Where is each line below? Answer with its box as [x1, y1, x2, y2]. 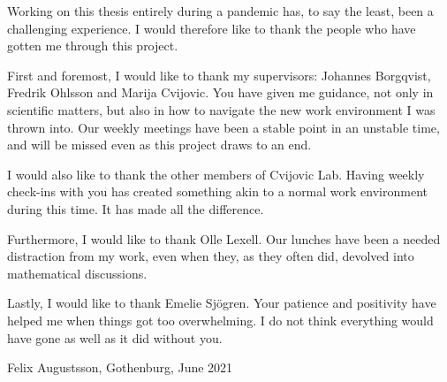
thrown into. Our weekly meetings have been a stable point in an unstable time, [7, 118, 440, 136]
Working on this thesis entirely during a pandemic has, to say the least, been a [7, 2, 434, 19]
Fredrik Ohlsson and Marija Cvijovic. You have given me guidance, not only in [7, 83, 434, 102]
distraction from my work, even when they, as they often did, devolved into [7, 247, 414, 265]
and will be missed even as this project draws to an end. [7, 135, 312, 154]
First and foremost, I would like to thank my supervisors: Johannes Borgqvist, [7, 65, 431, 84]
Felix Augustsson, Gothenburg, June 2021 [7, 358, 233, 377]
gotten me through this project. [7, 36, 178, 55]
